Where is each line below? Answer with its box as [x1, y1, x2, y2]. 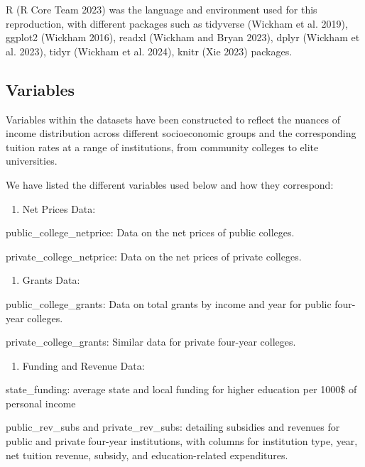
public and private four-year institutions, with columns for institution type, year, [6, 434, 358, 449]
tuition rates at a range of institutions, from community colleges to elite [6, 139, 319, 154]
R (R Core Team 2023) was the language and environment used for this [6, 2, 317, 16]
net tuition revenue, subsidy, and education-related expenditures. [6, 447, 288, 462]
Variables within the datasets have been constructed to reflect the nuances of [6, 111, 341, 126]
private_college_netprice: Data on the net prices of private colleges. [6, 248, 302, 263]
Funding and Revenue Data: [22, 358, 145, 373]
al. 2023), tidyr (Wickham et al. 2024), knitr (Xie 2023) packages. [6, 43, 293, 58]
